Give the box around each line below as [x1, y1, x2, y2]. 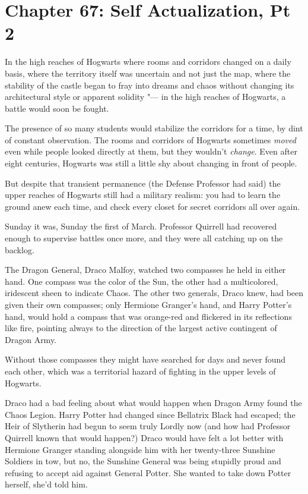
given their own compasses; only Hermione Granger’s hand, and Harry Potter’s [5, 298, 292, 310]
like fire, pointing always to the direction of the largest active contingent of [5, 322, 277, 334]
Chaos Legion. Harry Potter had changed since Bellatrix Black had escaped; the [5, 408, 296, 420]
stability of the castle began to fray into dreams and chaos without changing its [5, 78, 294, 91]
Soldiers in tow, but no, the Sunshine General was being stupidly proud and [5, 455, 281, 467]
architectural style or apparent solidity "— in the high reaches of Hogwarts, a [5, 90, 286, 103]
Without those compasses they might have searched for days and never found [5, 353, 286, 366]
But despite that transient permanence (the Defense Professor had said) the [5, 177, 281, 189]
